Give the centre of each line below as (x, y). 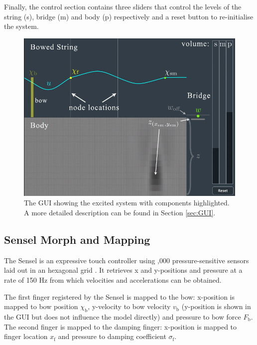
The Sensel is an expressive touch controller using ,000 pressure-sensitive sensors (127, 260)
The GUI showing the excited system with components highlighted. (127, 203)
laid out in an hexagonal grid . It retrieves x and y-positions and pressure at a (123, 270)
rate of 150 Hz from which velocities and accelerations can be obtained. (113, 279)
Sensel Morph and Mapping (77, 239)
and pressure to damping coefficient (112, 336)
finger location (26, 336)
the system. (21, 26)
